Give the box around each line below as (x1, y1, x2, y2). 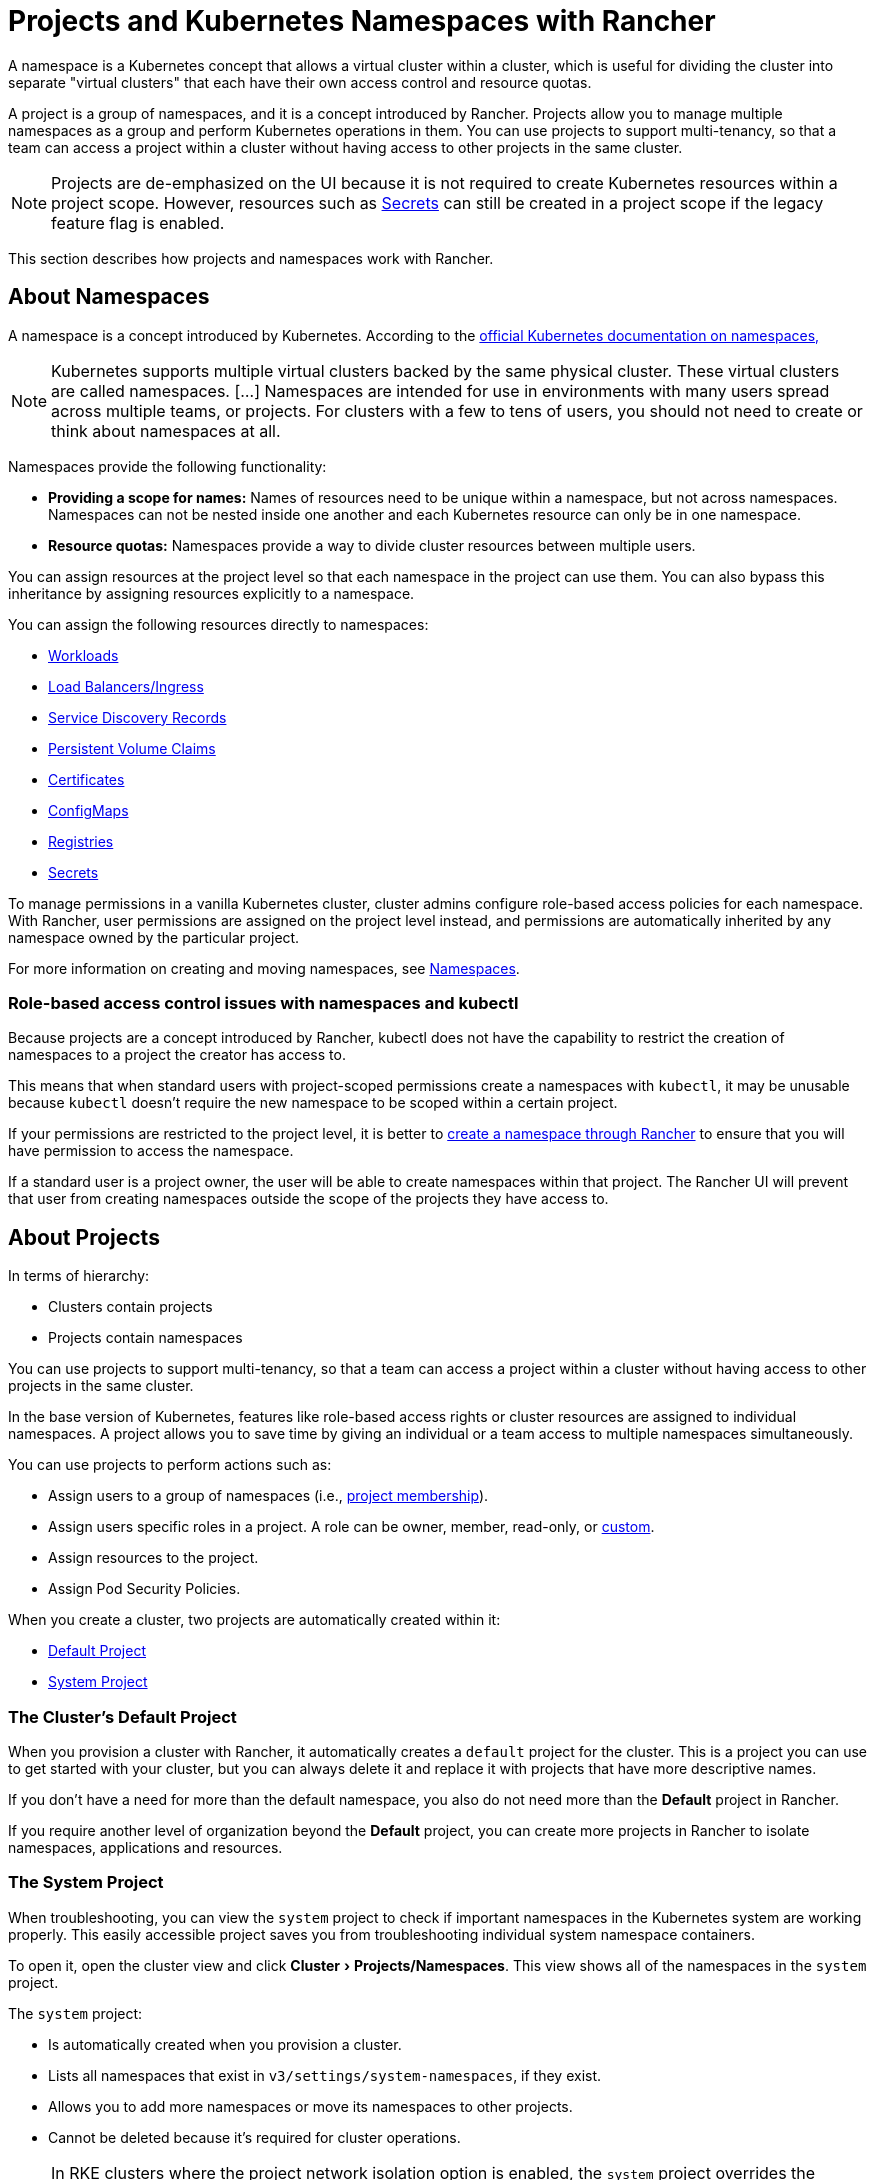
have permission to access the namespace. (8, 1142, 294, 1160)
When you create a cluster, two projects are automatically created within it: (8, 1611, 501, 1629)
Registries (48, 832, 114, 850)
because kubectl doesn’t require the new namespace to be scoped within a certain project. (8, 1094, 618, 1112)
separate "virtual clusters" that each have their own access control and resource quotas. (8, 73, 592, 91)
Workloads (48, 646, 119, 664)
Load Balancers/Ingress (48, 677, 204, 695)
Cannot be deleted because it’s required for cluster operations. (48, 2128, 461, 2146)
